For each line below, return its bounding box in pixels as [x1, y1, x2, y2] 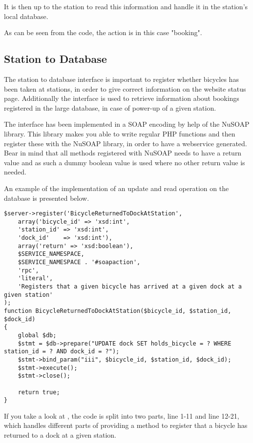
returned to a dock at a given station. [4, 430, 116, 440]
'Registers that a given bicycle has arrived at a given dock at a [18, 283, 242, 290]
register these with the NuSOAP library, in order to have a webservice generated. [4, 138, 247, 148]
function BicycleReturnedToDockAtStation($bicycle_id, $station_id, [4, 307, 232, 314]
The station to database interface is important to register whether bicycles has [4, 74, 239, 84]
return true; [18, 388, 60, 396]
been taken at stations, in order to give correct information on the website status [4, 83, 246, 94]
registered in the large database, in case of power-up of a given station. [4, 102, 216, 113]
